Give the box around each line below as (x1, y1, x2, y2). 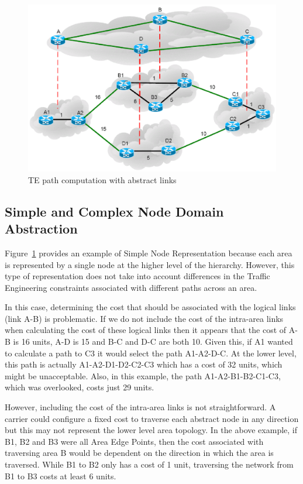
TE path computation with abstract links (28, 173, 177, 186)
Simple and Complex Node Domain (5, 202, 224, 220)
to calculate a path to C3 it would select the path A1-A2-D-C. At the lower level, (5, 346, 297, 359)
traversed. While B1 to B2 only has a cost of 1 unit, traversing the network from (5, 458, 294, 471)
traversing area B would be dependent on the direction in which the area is (5, 447, 274, 459)
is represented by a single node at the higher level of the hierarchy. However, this (5, 258, 295, 270)
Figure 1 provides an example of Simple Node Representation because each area (5, 246, 292, 259)
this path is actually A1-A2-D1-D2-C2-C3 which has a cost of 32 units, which (5, 358, 283, 370)
